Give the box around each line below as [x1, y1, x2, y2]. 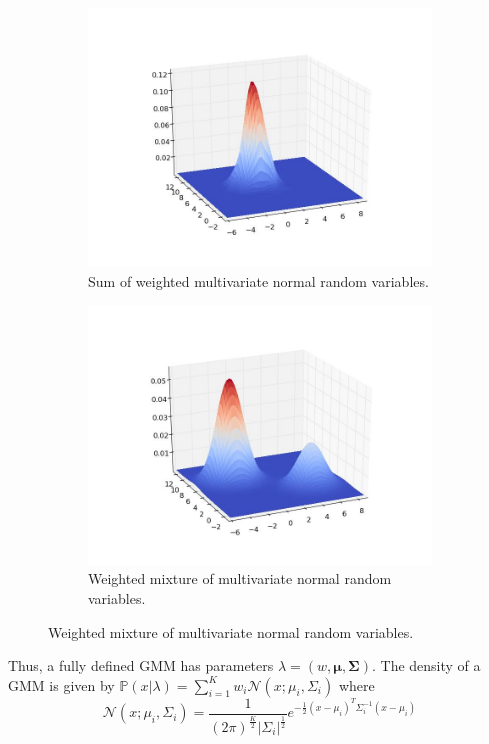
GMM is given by [8, 674, 115, 695]
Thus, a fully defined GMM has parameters [8, 655, 274, 676]
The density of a [380, 655, 481, 676]
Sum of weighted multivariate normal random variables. [88, 270, 429, 291]
